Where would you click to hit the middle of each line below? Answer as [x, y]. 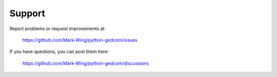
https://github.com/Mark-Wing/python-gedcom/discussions [86, 63]
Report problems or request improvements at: [58, 29]
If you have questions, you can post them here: [59, 52]
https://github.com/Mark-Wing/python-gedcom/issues [80, 40]
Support [27, 13]
